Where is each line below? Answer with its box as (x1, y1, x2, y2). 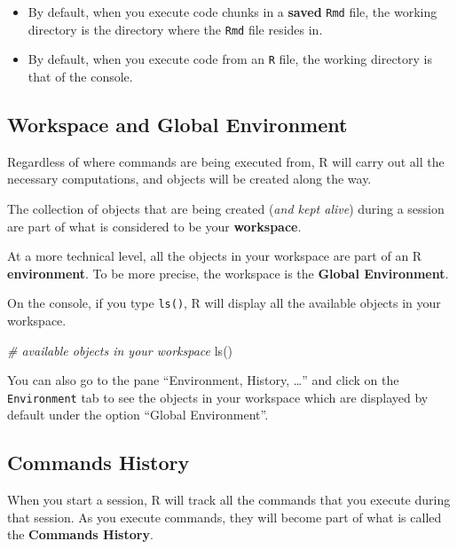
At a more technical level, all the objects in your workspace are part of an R (7, 247, 422, 265)
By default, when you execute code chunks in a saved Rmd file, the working (28, 3, 437, 20)
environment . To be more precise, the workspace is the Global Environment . (7, 263, 449, 282)
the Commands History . (7, 525, 154, 544)
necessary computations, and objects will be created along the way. (7, 169, 372, 188)
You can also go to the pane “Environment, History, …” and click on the (7, 371, 399, 389)
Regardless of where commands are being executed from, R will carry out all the (7, 152, 445, 170)
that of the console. (28, 67, 133, 85)
